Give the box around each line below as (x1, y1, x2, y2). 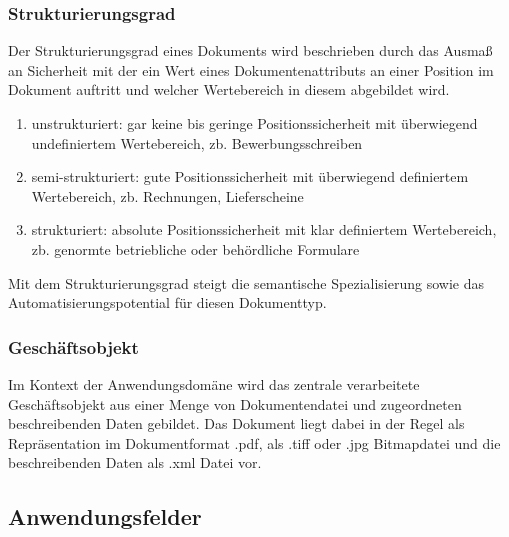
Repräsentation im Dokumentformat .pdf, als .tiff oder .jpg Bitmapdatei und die (8, 432, 501, 453)
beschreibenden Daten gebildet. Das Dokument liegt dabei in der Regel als (8, 413, 465, 434)
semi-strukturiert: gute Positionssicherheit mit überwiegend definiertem (31, 166, 469, 187)
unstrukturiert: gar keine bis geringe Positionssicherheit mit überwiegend (31, 113, 478, 133)
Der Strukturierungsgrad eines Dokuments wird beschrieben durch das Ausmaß (8, 40, 493, 61)
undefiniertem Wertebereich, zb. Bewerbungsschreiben (31, 132, 363, 153)
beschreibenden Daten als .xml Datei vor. (8, 452, 262, 473)
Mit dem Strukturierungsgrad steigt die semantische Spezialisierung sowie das (8, 272, 484, 293)
